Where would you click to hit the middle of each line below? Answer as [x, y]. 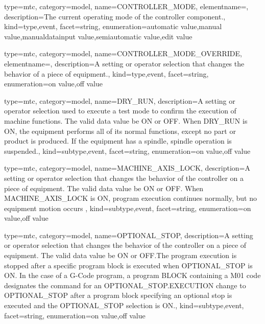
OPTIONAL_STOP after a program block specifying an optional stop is [118, 295]
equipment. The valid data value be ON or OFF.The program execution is [121, 255]
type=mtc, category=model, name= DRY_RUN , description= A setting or [120, 100]
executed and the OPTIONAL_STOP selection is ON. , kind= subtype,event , [124, 305]
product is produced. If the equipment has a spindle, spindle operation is [118, 141]
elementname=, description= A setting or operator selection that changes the [124, 63]
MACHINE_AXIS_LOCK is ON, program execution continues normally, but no [130, 198]
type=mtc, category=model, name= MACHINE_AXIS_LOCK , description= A [127, 168]
